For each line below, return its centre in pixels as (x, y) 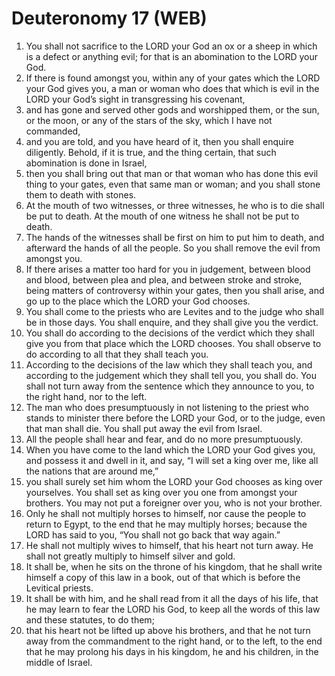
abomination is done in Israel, (86, 163)
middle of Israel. (59, 662)
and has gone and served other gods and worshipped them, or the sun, (172, 109)
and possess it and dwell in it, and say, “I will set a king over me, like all (172, 460)
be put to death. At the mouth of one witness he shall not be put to (162, 216)
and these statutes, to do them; (90, 619)
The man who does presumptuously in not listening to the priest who (167, 407)
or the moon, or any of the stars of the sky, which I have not (149, 120)
